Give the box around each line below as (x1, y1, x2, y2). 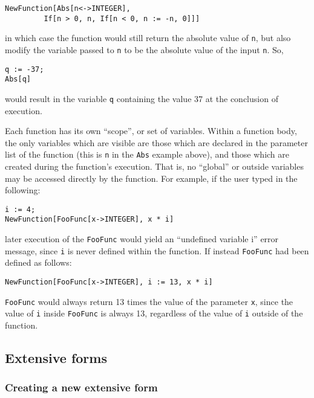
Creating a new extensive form (5, 380, 158, 395)
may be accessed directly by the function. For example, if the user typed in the (5, 172, 298, 184)
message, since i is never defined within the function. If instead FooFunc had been (5, 244, 309, 257)
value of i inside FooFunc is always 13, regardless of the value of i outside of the (5, 307, 303, 319)
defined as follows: (5, 256, 72, 269)
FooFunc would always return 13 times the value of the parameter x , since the (5, 295, 293, 307)
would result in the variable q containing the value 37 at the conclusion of (5, 92, 278, 104)
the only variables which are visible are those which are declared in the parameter (5, 136, 308, 149)
